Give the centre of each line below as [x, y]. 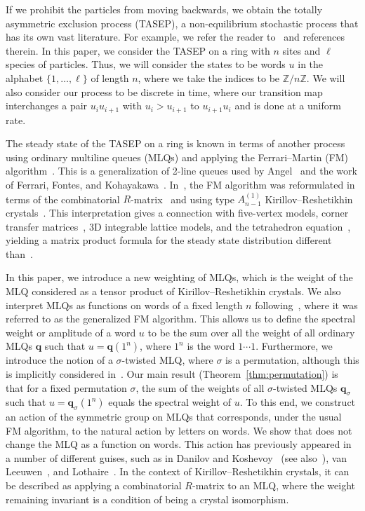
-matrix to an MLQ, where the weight [274, 485]
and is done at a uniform [288, 105]
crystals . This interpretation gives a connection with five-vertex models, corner [177, 212]
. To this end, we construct [298, 402]
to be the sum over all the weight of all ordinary [251, 332]
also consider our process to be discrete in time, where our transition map [164, 91]
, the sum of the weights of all [200, 387]
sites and [301, 50]
